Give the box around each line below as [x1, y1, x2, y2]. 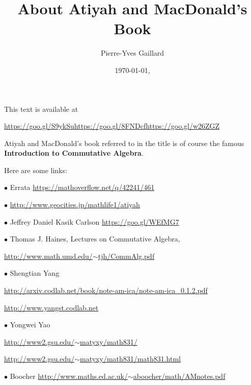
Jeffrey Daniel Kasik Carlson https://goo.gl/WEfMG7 [10, 216, 179, 227]
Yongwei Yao [10, 319, 50, 330]
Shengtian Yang [10, 268, 60, 278]
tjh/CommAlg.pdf [98, 250, 155, 261]
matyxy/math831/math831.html [79, 353, 181, 364]
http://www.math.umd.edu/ [4, 250, 93, 261]
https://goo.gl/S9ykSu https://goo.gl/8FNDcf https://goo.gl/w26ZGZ [4, 121, 220, 131]
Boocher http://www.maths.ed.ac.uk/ [10, 371, 128, 381]
